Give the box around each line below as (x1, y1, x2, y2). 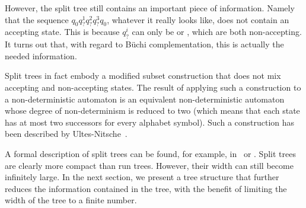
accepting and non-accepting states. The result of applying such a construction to (5, 81, 301, 93)
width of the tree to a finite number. (5, 194, 137, 206)
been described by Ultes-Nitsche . (5, 127, 128, 140)
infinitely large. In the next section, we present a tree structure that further (5, 171, 279, 183)
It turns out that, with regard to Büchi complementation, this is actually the (5, 38, 284, 50)
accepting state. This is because (5, 25, 120, 38)
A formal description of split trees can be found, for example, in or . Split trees (5, 147, 296, 159)
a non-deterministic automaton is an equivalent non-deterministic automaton (5, 92, 285, 105)
